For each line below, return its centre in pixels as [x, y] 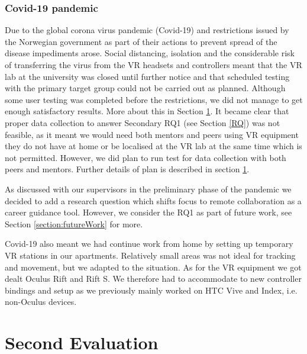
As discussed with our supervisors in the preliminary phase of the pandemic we [148, 189]
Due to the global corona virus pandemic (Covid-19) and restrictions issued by [147, 30]
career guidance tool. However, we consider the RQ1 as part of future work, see [148, 212]
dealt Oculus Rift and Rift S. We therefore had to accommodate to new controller [153, 279]
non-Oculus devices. [41, 302]
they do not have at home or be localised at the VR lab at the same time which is [153, 146]
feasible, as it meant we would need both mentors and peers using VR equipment [152, 134]
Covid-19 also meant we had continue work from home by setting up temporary [149, 244]
